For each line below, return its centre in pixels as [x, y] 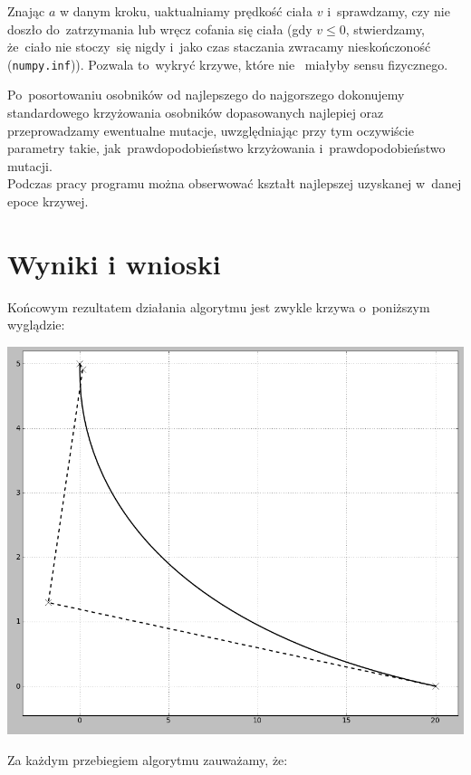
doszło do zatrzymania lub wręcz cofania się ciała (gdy [160, 29]
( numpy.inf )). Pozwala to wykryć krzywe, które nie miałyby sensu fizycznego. [228, 64]
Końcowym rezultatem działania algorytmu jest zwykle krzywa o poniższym [219, 306]
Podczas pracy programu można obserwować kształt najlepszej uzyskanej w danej [235, 183]
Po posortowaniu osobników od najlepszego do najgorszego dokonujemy [206, 95]
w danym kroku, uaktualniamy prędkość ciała [186, 11]
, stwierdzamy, [385, 29]
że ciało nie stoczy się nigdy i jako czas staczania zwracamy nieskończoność [219, 47]
